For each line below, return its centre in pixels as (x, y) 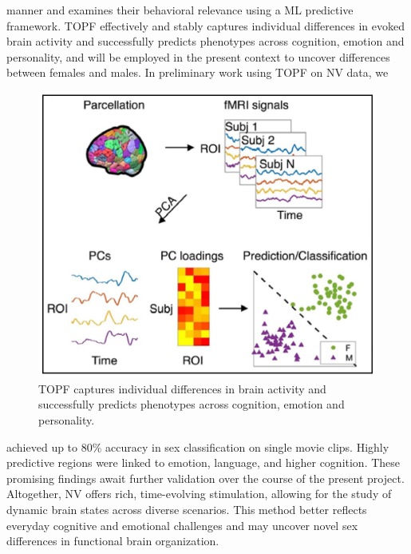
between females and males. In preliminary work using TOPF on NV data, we (198, 72)
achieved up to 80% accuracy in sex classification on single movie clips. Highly (198, 446)
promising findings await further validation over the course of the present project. (205, 478)
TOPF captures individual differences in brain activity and (182, 388)
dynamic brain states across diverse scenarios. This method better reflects (187, 509)
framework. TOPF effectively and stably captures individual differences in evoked (205, 25)
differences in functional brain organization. (113, 541)
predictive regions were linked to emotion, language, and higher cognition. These (204, 462)
